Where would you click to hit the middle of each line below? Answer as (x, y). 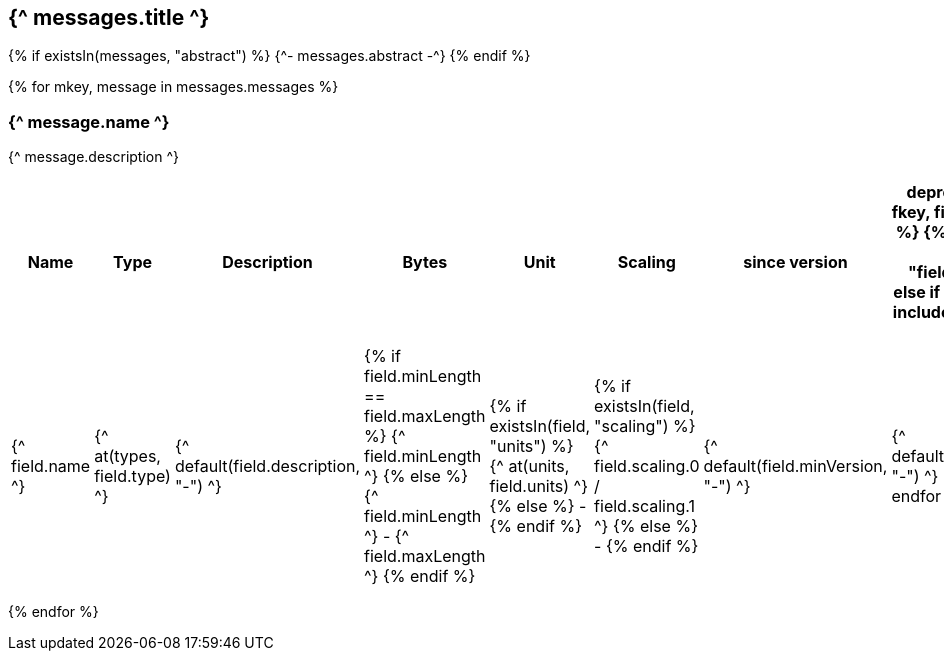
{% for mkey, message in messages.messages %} (173, 87)
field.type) (132, 476)
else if (917, 292)
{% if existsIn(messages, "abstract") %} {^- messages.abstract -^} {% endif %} (269, 56)
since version (795, 262)
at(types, (127, 456)
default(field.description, (267, 466)
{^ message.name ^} (89, 121)
